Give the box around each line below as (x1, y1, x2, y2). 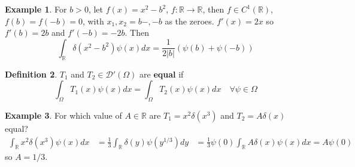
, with (82, 14, 104, 27)
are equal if (139, 67, 184, 80)
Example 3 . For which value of (5, 109, 122, 121)
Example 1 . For (5, 3, 67, 15)
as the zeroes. (165, 14, 214, 27)
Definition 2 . (5, 67, 57, 80)
